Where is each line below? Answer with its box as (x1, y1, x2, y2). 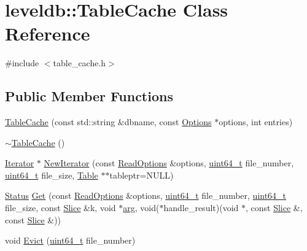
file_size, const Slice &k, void (5, 201, 116, 214)
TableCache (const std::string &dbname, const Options (5, 115, 212, 128)
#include (5, 56, 39, 69)
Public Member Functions (5, 87, 173, 106)
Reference (5, 21, 90, 46)
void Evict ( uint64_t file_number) (5, 234, 136, 247)
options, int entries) (219, 115, 293, 128)
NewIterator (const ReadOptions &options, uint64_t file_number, (44, 156, 294, 169)
